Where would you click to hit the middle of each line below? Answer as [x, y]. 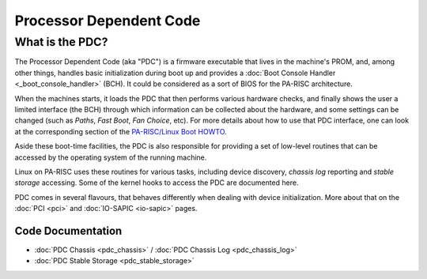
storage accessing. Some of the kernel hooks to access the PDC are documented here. [157, 183]
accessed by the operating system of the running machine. [111, 157]
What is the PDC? [61, 42]
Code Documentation [68, 230]
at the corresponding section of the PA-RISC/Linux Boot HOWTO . [121, 131]
